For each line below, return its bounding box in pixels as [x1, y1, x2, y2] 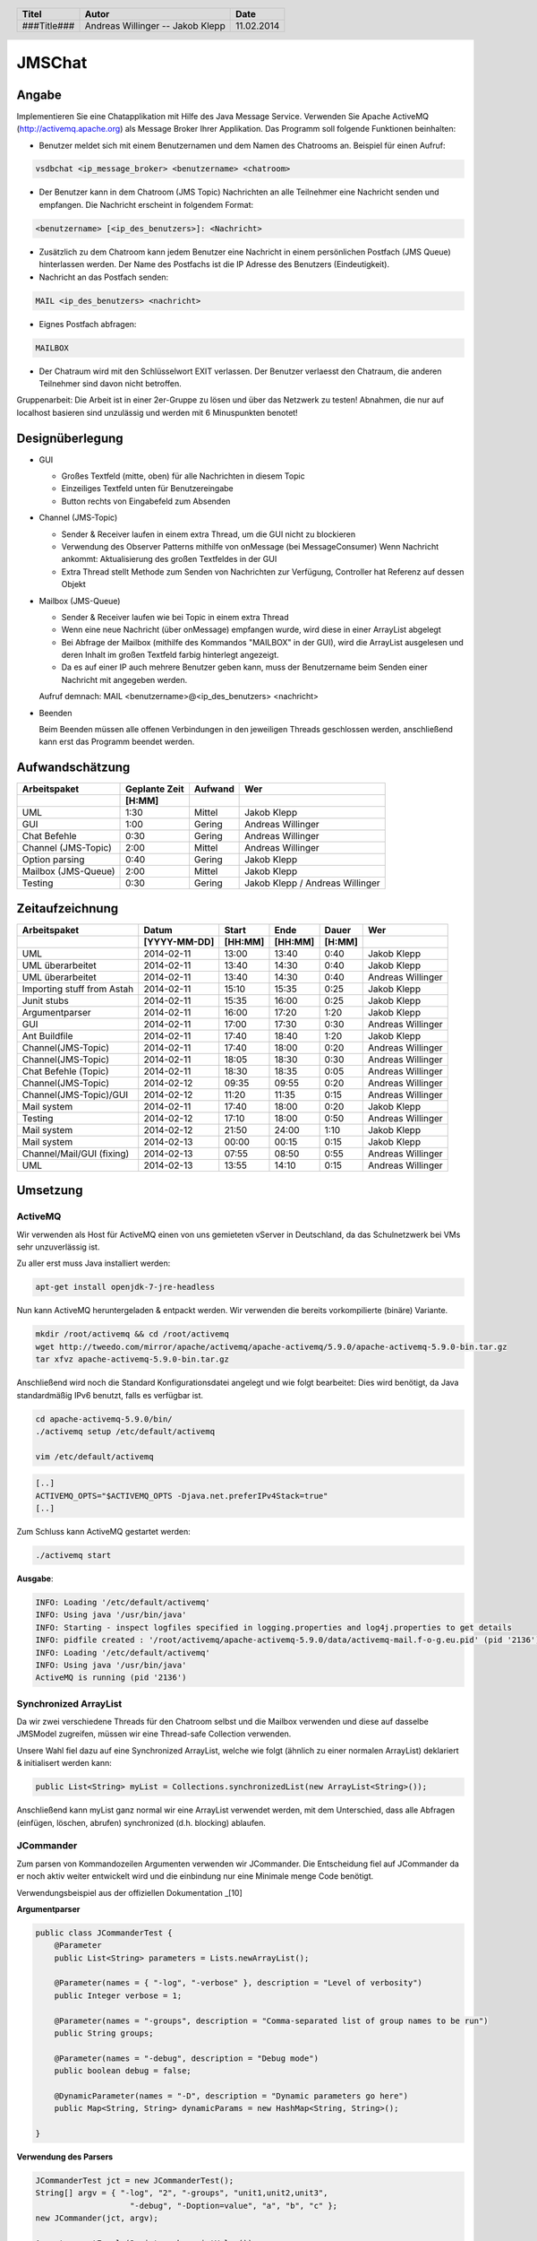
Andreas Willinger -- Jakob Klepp [84, 19, 226, 31]
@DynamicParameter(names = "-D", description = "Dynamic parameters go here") [54, 2090, 409, 2101]
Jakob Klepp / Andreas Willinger [244, 877, 380, 889]
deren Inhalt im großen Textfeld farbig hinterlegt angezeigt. [61, 650, 279, 661]
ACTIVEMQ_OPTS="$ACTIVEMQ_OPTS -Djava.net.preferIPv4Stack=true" [35, 1491, 328, 1501]
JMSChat [16, 53, 88, 74]
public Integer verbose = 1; [54, 1990, 183, 2001]
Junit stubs [21, 994, 69, 1007]
